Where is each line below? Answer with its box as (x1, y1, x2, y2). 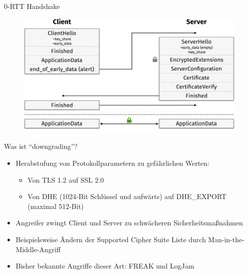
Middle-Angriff (15, 244, 61, 254)
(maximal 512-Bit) (27, 201, 84, 211)
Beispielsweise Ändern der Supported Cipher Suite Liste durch (15, 234, 206, 244)
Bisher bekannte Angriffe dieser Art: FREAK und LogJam (15, 261, 194, 271)
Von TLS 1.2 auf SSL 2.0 (27, 174, 104, 185)
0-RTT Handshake (4, 1, 60, 11)
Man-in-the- (208, 234, 245, 244)
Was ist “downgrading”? (4, 141, 78, 151)
